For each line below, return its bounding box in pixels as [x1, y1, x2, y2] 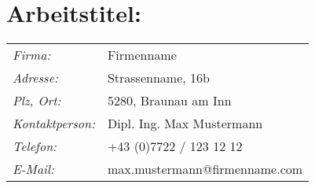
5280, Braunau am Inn [107, 91, 232, 110]
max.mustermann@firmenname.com [107, 160, 303, 179]
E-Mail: [13, 160, 55, 179]
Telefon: [13, 137, 57, 156]
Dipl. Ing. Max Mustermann [107, 114, 263, 133]
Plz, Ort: [13, 91, 61, 110]
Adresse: [13, 68, 58, 87]
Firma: [13, 46, 51, 65]
